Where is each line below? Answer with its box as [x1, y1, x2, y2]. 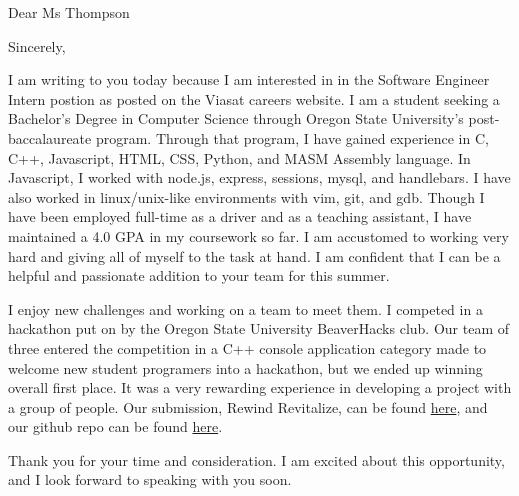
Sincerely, [8, 35, 66, 56]
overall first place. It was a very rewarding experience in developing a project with [8, 377, 512, 398]
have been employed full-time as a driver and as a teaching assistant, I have [8, 206, 472, 227]
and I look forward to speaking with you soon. [8, 469, 292, 490]
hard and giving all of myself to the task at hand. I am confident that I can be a [8, 245, 501, 266]
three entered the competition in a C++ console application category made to [8, 337, 487, 358]
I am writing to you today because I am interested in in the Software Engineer [8, 69, 490, 90]
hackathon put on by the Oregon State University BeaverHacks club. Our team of [8, 318, 510, 339]
